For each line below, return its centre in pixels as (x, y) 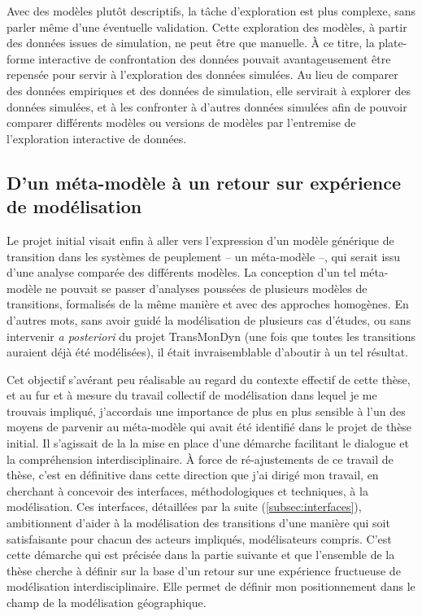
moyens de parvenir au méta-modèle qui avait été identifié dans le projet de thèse (209, 427)
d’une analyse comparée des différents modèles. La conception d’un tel (181, 272)
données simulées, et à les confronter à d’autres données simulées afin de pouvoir (207, 106)
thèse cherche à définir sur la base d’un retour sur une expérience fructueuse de (204, 570)
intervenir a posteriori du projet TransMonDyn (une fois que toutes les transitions (211, 336)
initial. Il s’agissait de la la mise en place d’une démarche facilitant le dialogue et (208, 443)
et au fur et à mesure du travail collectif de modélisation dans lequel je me (192, 395)
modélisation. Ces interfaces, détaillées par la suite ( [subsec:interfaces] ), (184, 507)
